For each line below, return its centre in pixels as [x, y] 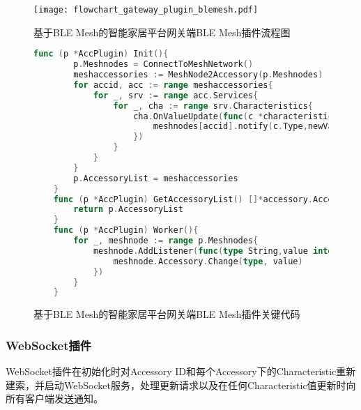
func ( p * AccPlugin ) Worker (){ [126, 230]
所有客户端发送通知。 [54, 398]
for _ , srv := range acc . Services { [176, 95]
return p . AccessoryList [128, 210]
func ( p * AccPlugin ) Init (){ [101, 54]
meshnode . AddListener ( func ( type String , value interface [225, 251]
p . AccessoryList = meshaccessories [156, 178]
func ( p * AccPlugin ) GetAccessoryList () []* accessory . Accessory [206, 199]
